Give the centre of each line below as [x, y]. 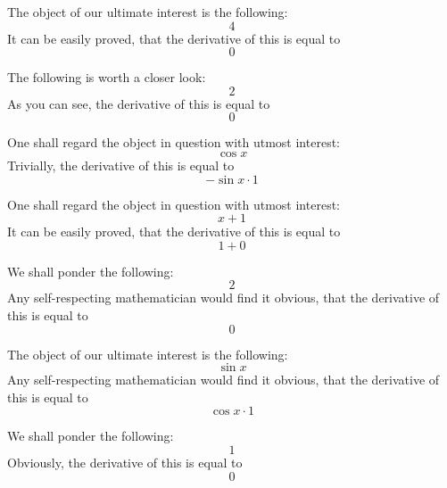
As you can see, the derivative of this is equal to [139, 103]
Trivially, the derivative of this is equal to [121, 165]
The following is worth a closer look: [107, 77]
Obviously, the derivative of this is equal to [125, 462]
